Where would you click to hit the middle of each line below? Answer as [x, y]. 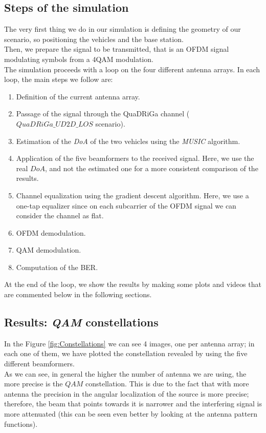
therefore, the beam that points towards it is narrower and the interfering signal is [133, 404]
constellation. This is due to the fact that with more [167, 384]
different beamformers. [39, 364]
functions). [21, 424]
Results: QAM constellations [81, 322]
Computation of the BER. [57, 267]
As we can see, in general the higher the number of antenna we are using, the [125, 373]
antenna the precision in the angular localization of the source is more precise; [127, 393]
